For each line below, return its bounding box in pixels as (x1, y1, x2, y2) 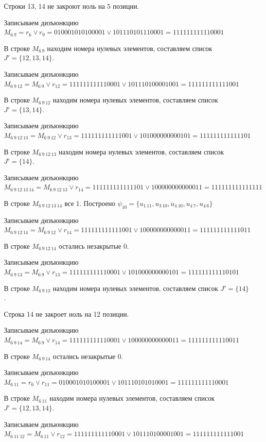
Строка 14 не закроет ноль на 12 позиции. (4, 308, 129, 319)
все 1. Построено (64, 198, 115, 208)
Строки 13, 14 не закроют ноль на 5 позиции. (4, 1, 139, 11)
